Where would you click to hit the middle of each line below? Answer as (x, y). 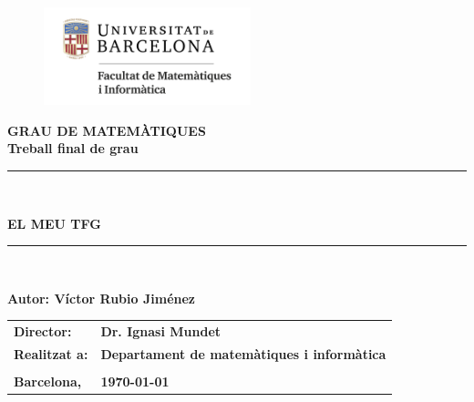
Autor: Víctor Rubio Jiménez (101, 298)
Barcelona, (48, 381)
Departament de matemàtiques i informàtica (243, 353)
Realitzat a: (51, 353)
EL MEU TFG (54, 223)
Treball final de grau (73, 148)
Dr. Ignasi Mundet (161, 331)
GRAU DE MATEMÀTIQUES (107, 130)
